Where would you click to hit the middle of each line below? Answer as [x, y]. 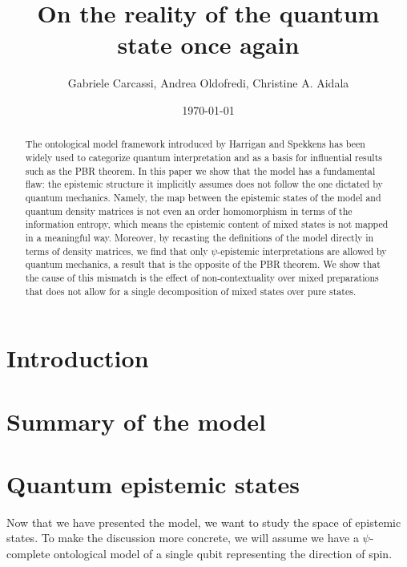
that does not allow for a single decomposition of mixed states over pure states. [191, 291]
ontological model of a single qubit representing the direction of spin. [223, 554]
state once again [208, 45]
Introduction [78, 358]
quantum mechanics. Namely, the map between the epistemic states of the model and [203, 197]
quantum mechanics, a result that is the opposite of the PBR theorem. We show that [203, 264]
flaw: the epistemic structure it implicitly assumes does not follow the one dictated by [204, 184]
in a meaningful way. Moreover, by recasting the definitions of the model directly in [199, 237]
